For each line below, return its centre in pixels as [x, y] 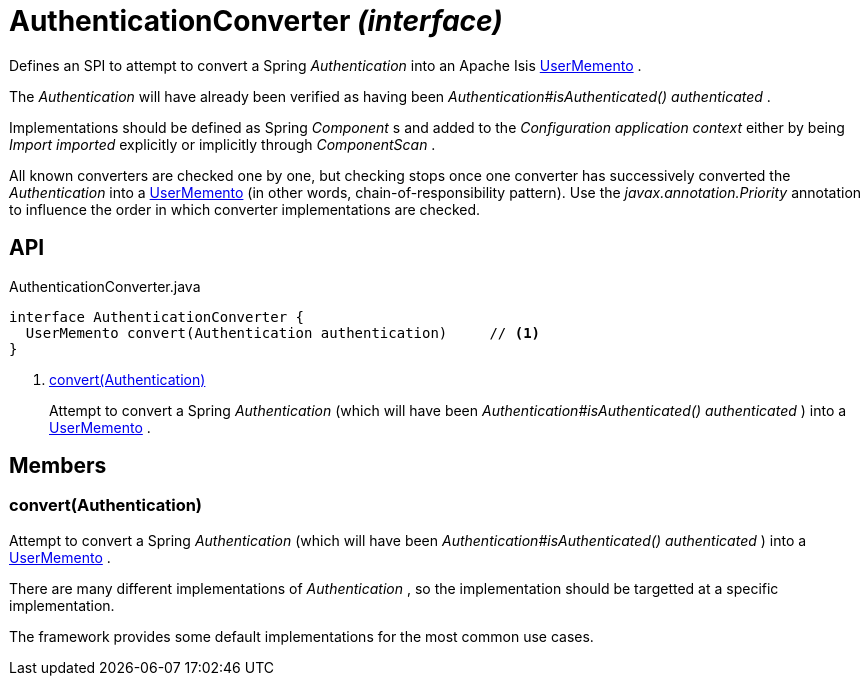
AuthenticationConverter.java [105, 286]
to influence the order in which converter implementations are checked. [245, 209]
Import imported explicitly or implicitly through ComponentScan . [222, 144]
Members [58, 466]
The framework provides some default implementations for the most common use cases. [301, 636]
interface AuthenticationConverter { [157, 316]
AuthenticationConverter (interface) [256, 21]
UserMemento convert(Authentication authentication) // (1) [283, 332]
